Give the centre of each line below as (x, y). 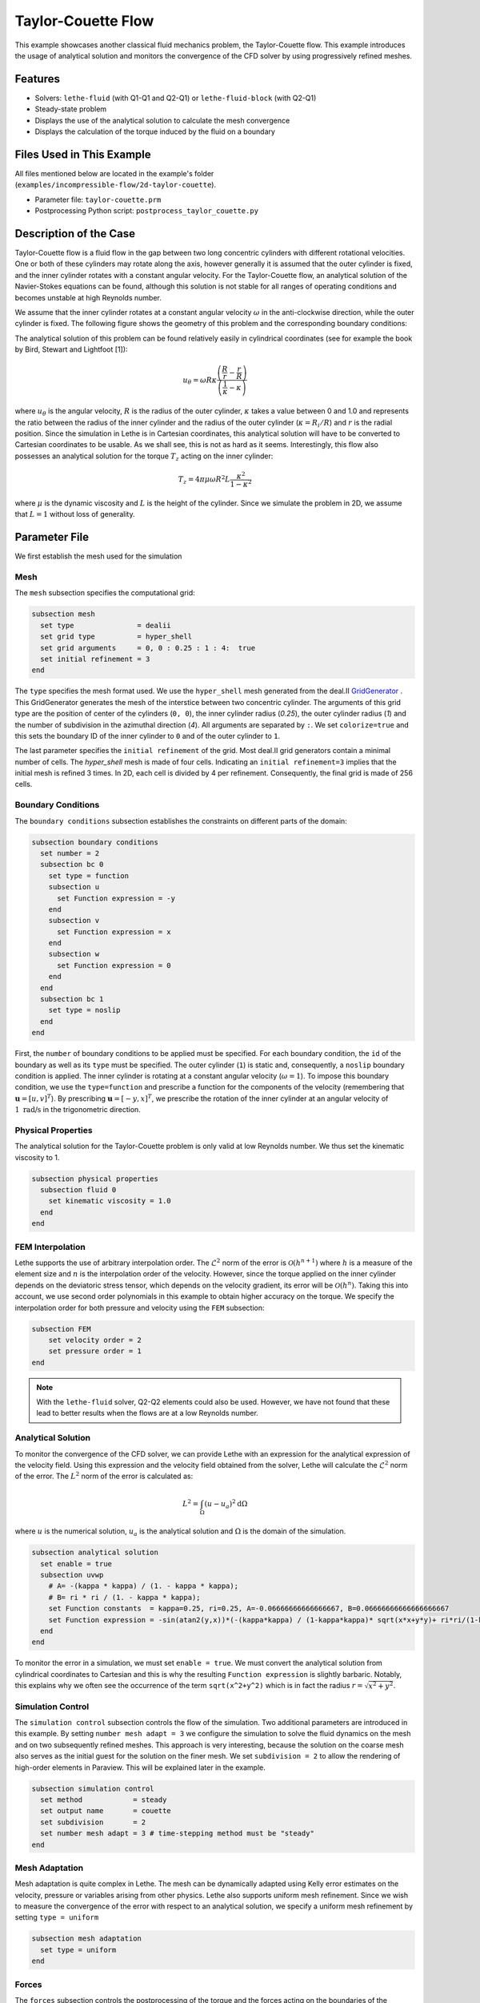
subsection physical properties (95, 1179)
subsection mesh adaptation (86, 1939)
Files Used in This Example (83, 154)
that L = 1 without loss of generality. (75, 514)
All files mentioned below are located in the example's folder (114, 173)
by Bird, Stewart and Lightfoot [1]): (71, 349)
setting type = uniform (57, 1917)
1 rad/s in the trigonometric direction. (78, 1110)
